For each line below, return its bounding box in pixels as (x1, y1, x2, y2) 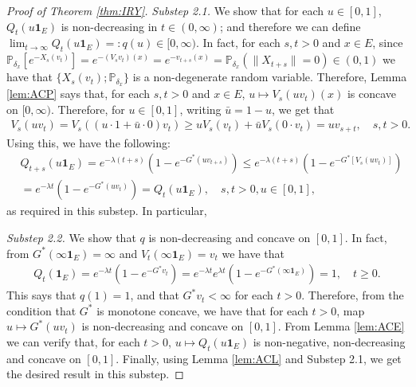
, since (372, 34, 403, 51)
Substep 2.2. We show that (6, 229, 136, 245)
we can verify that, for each (6, 333, 140, 350)
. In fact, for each (195, 34, 281, 51)
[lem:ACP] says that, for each (6, 85, 151, 102)
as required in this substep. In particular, (6, 202, 207, 219)
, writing (179, 100, 222, 117)
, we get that (272, 100, 335, 117)
